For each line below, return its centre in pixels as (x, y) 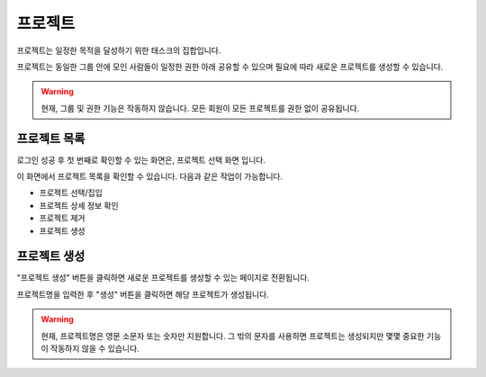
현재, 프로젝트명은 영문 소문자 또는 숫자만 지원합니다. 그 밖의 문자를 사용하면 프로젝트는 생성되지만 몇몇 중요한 (233, 336)
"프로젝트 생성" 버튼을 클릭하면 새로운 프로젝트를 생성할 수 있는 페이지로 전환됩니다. (163, 278)
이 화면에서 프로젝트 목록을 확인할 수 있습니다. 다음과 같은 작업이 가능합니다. (150, 176)
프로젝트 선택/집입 (71, 193)
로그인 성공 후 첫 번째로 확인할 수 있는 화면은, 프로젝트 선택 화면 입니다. (141, 160)
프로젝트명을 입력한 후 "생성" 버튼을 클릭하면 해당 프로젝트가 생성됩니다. (143, 294)
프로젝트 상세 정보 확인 (79, 205)
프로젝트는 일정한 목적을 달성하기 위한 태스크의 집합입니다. (119, 50)
